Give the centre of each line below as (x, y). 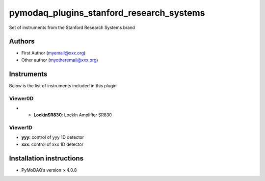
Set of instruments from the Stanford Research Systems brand (72, 27)
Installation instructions (46, 158)
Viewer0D (21, 98)
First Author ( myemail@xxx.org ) (53, 53)
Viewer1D (21, 128)
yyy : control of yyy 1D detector (53, 137)
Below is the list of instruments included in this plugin (63, 85)
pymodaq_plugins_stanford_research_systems (107, 13)
